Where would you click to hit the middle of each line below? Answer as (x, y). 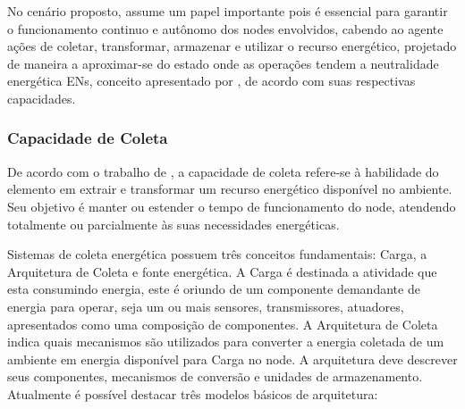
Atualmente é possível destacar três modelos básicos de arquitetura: (193, 393)
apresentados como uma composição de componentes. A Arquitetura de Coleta (223, 324)
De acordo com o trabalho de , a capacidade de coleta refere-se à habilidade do (223, 171)
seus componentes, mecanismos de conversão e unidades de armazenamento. (215, 376)
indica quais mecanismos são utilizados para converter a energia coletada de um (226, 342)
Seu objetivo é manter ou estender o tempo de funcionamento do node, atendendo (232, 206)
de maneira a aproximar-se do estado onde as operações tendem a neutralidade (223, 63)
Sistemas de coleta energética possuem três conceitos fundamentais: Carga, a (217, 254)
